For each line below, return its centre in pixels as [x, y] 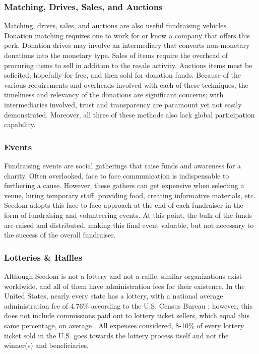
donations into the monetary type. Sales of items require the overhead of [116, 55]
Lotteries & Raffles [43, 257]
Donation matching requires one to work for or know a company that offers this [127, 35]
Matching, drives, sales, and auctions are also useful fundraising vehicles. [116, 25]
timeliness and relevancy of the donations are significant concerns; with [114, 95]
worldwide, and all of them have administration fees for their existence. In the [124, 286]
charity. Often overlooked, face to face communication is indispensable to [117, 175]
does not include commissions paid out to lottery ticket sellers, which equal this [127, 315]
